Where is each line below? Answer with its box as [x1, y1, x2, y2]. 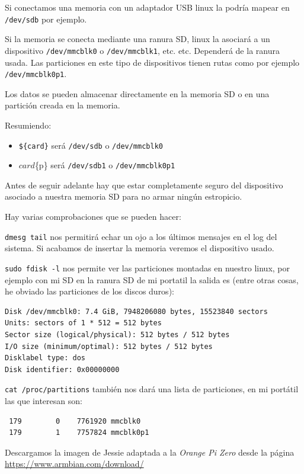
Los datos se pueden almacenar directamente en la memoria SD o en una [5, 87, 270, 100]
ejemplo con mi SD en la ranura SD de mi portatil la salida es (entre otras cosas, [5, 273, 299, 286]
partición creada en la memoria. [5, 99, 120, 111]
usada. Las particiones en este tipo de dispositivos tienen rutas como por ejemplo [5, 56, 300, 68]
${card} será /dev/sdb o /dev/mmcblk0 [18, 139, 163, 151]
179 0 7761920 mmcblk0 [9, 417, 141, 425]
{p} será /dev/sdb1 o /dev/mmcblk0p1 [34, 159, 175, 171]
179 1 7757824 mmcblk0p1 [9, 428, 149, 437]
